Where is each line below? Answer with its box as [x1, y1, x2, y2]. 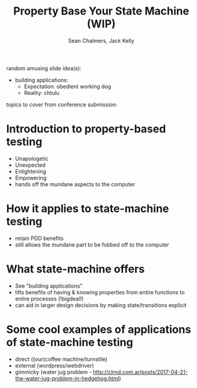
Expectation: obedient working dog [23, 83, 111, 90]
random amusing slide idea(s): [6, 65, 82, 72]
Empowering [14, 174, 47, 181]
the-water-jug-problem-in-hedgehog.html [14, 375, 119, 382]
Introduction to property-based [6, 122, 166, 136]
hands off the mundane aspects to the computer [14, 180, 136, 188]
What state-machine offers [6, 262, 145, 276]
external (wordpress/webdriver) [14, 361, 95, 369]
